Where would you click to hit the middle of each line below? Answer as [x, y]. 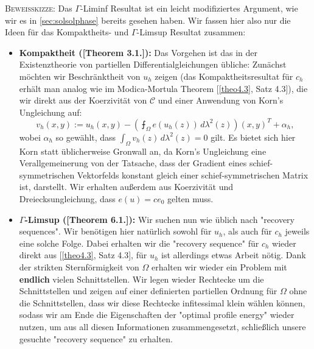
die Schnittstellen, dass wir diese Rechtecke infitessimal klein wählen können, [162, 302]
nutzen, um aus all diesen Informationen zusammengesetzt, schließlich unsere [162, 326]
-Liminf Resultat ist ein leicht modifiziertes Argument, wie [189, 8]
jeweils [297, 231]
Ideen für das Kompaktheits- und [67, 32]
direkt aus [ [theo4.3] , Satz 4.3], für [83, 255]
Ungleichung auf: [51, 112]
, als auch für [247, 231]
